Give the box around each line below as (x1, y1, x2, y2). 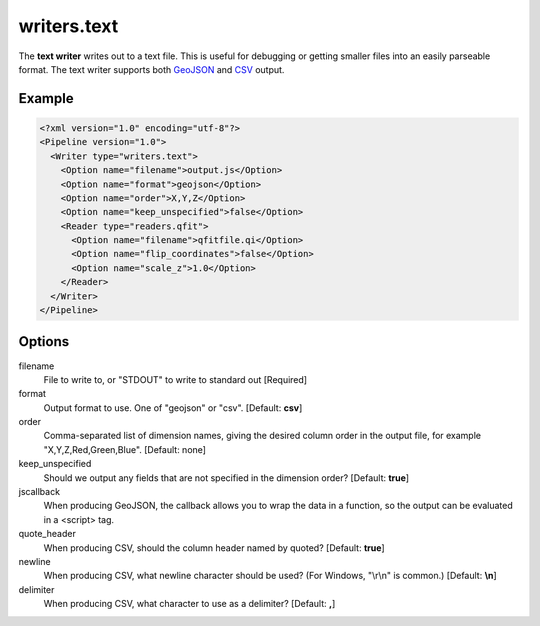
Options (18, 333, 70, 350)
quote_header (18, 528, 77, 540)
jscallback (18, 486, 60, 498)
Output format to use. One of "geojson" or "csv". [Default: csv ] (43, 401, 303, 414)
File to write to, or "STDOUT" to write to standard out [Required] (43, 373, 308, 385)
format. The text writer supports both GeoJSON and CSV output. (18, 63, 285, 75)
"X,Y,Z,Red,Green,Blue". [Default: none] (43, 443, 207, 455)
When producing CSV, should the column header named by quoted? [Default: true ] (43, 541, 385, 554)
